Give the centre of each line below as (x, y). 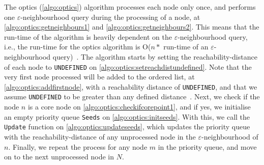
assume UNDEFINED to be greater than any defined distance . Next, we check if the (132, 97)
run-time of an (186, 47)
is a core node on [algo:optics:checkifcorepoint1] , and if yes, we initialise (139, 107)
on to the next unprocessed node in (59, 157)
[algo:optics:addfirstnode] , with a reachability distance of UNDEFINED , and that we (131, 86)
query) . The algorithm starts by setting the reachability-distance (155, 56)
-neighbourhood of (230, 137)
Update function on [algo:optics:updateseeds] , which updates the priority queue (127, 127)
